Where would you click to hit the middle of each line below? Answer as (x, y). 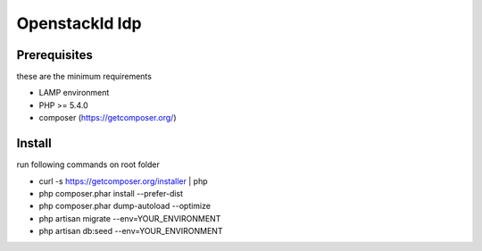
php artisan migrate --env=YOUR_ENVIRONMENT (130, 218)
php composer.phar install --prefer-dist (111, 193)
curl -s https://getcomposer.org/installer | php (123, 181)
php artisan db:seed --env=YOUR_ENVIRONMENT (131, 231)
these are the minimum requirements (84, 77)
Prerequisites (54, 55)
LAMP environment (74, 93)
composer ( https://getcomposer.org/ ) (108, 118)
